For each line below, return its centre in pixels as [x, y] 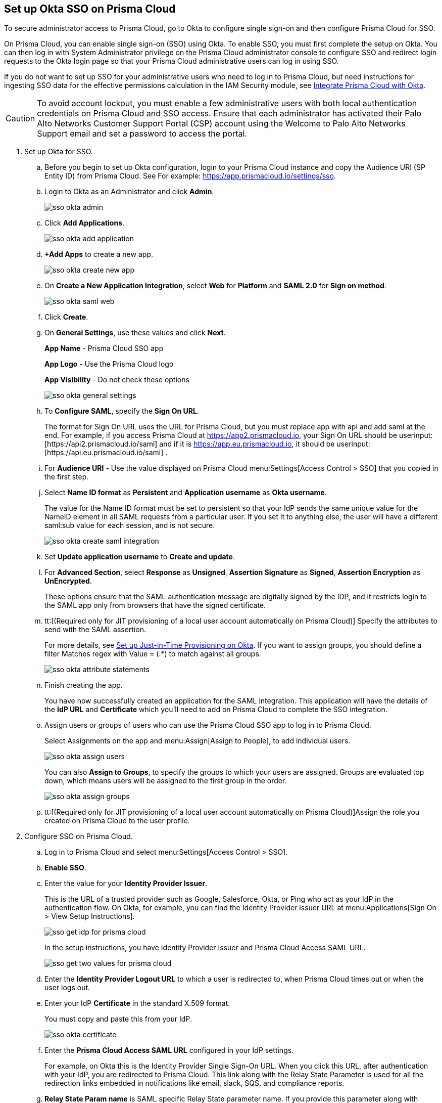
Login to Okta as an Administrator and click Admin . [129, 192]
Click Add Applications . [85, 223]
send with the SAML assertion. [95, 630]
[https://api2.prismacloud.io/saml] [101, 444]
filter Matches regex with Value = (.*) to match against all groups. [153, 654]
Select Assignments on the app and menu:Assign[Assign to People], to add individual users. [198, 741]
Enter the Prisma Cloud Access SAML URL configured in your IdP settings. [169, 1050]
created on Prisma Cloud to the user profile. [117, 821]
